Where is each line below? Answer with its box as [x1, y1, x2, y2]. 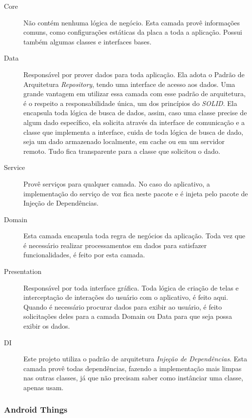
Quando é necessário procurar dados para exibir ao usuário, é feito [23, 301, 222, 312]
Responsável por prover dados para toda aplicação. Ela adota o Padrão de [23, 69, 245, 79]
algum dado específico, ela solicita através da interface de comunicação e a [23, 117, 245, 127]
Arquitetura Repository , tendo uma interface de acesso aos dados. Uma [23, 79, 235, 89]
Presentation [4, 266, 41, 276]
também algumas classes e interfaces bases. [23, 36, 152, 46]
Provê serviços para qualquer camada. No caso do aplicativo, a [23, 178, 210, 188]
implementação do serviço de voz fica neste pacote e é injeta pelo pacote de [23, 188, 248, 198]
